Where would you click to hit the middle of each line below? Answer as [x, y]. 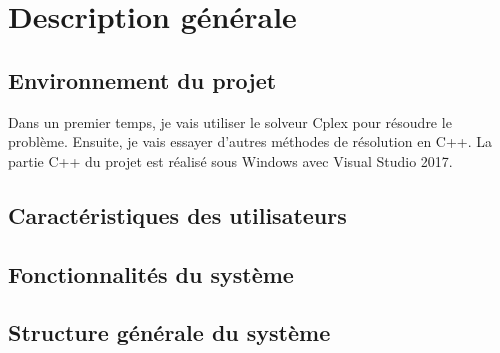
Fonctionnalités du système [151, 273]
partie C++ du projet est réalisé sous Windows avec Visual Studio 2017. [230, 160]
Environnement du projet [142, 79]
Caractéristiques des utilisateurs [177, 214]
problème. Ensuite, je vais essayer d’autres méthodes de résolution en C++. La [250, 141]
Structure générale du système [169, 332]
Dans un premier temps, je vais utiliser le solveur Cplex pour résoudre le [230, 121]
